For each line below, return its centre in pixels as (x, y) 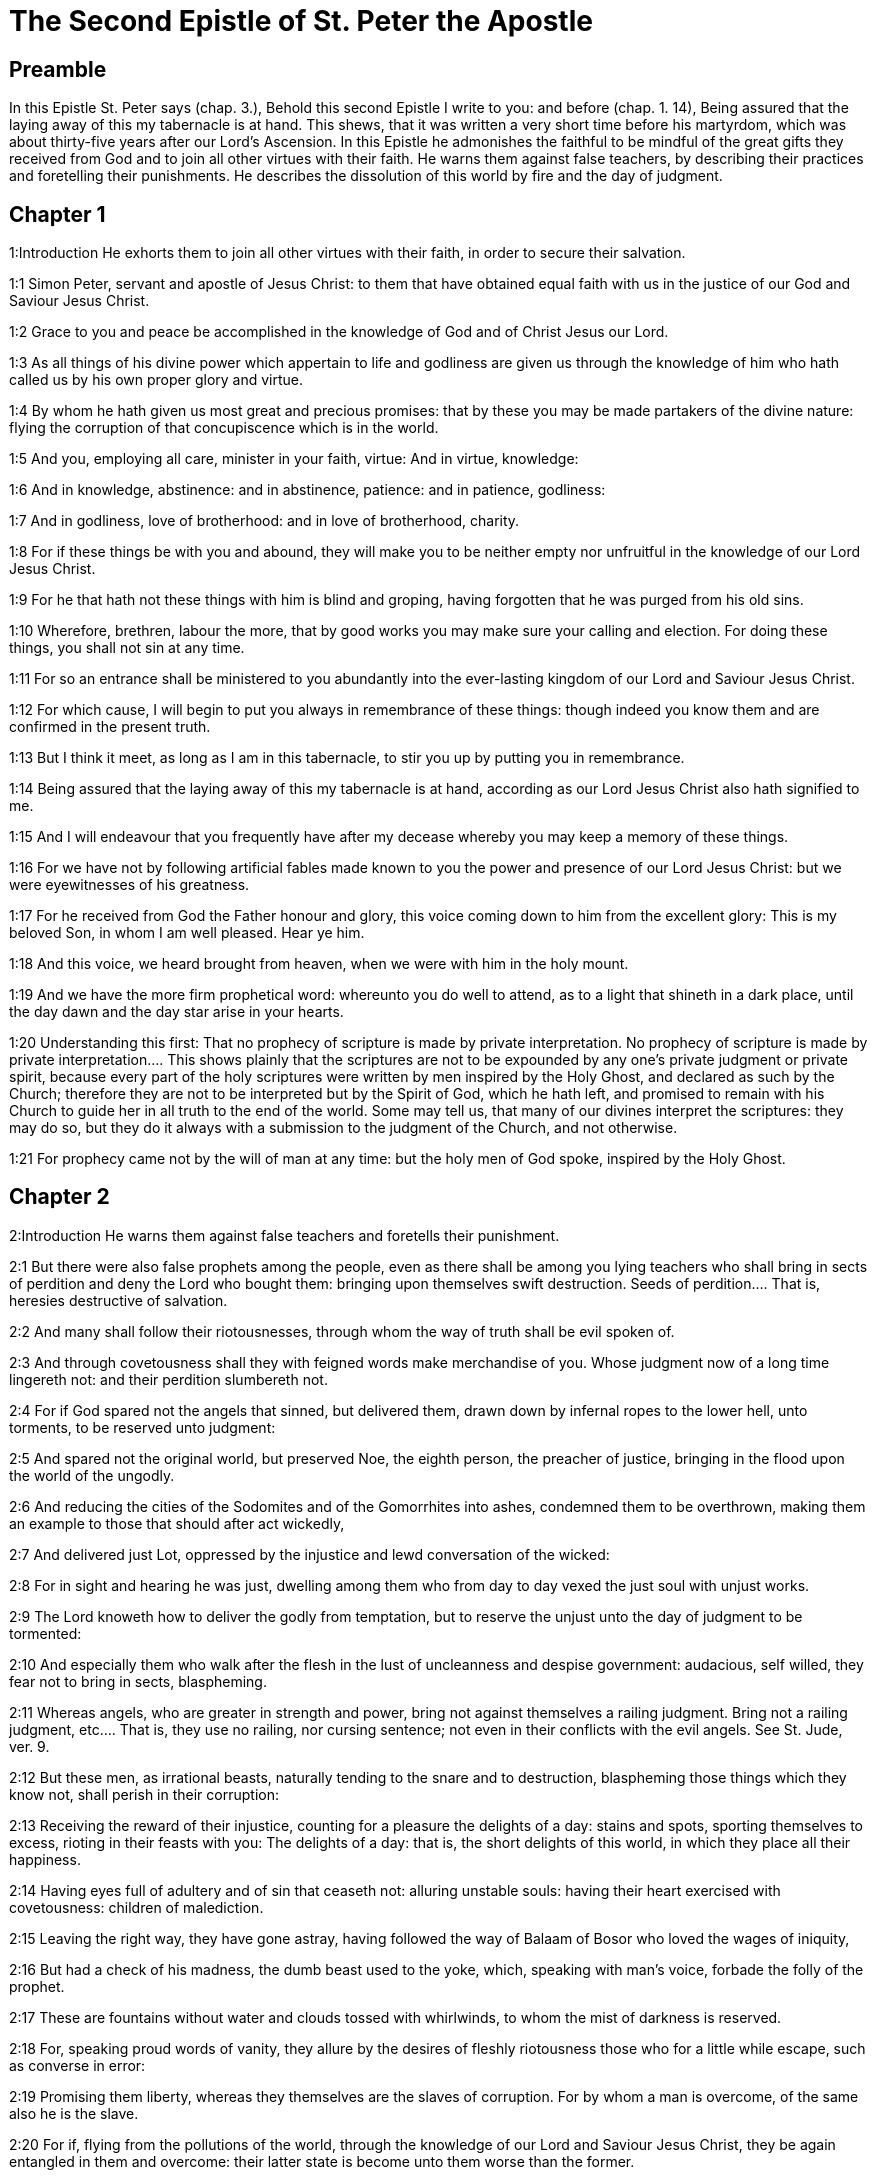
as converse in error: (77, 2065)
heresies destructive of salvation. (118, 1300)
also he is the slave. (74, 2113)
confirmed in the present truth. (110, 727)
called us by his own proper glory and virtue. (156, 380)
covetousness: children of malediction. (136, 1907)
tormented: (45, 1633)
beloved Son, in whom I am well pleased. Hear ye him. (187, 933)
